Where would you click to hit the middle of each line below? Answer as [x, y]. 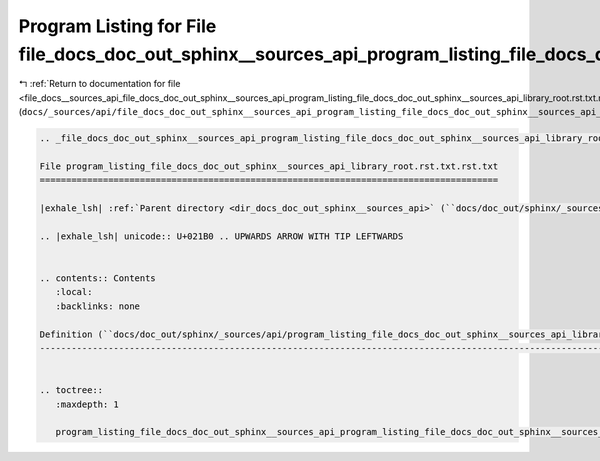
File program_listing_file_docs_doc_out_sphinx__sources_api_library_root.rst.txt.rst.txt [269, 166]
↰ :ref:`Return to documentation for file [99, 84]
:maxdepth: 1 [87, 404]
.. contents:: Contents [98, 278]
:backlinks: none [97, 306]
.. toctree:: [71, 390]
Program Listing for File [117, 26]
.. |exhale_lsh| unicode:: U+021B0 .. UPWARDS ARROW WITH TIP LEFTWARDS [221, 236]
